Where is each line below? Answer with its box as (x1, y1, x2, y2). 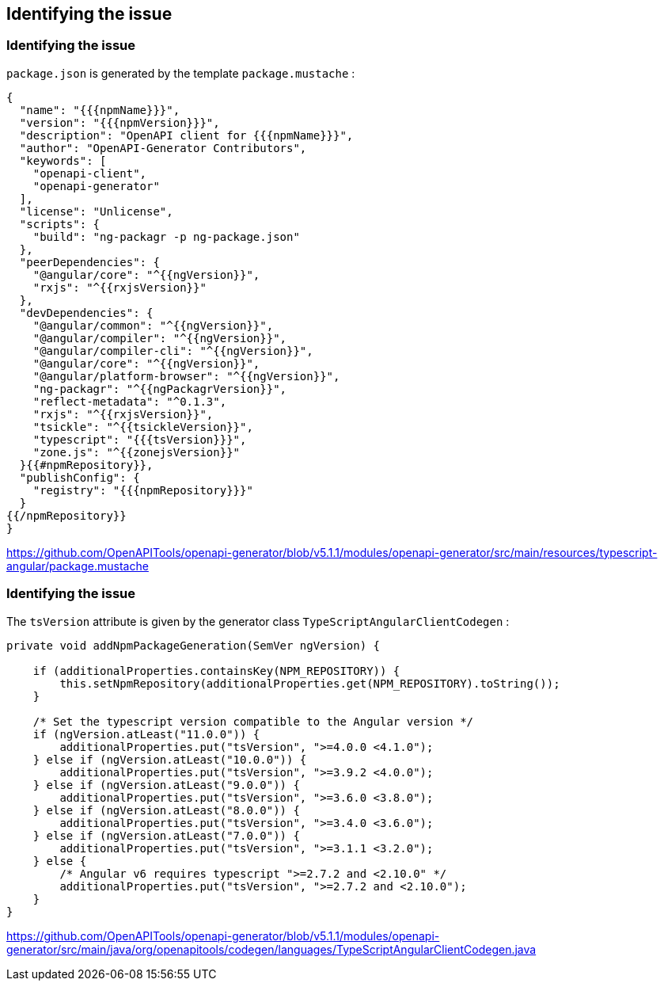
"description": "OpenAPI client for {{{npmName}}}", (19, 128, 354, 142)
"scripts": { (19, 217, 101, 231)
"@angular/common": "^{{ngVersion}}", (32, 318, 274, 332)
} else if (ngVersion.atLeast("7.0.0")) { (32, 829, 300, 842)
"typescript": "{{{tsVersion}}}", (32, 433, 247, 446)
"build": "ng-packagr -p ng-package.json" (32, 230, 300, 243)
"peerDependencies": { (19, 255, 160, 269)
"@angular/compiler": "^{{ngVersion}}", (32, 331, 287, 345)
